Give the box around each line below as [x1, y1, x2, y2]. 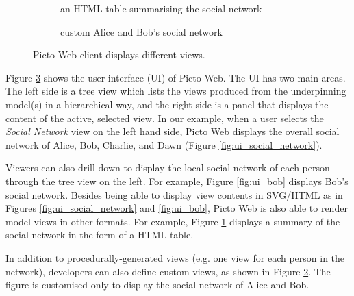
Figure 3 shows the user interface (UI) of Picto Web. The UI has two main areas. [5, 70, 346, 84]
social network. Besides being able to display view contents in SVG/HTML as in [5, 187, 343, 201]
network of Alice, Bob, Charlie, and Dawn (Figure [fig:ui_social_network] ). [5, 137, 323, 151]
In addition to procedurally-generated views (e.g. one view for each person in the [5, 250, 345, 264]
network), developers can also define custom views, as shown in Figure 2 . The [5, 264, 331, 278]
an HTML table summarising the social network [60, 1, 262, 15]
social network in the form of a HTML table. [5, 227, 194, 242]
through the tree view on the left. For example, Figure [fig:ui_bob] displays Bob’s [5, 173, 349, 188]
